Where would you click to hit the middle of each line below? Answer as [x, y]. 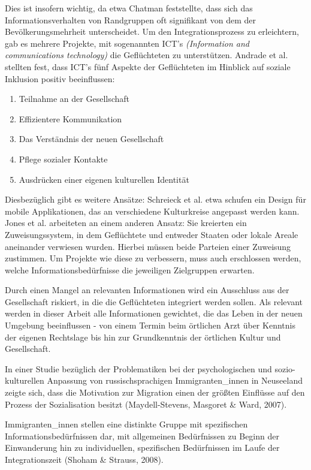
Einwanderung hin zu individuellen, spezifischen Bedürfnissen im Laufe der [142, 448]
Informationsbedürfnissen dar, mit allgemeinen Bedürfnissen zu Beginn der [142, 436]
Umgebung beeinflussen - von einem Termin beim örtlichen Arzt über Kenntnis [150, 325]
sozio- [285, 368]
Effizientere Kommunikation [70, 118]
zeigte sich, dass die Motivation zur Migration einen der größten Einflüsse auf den [155, 392]
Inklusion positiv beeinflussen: [60, 78]
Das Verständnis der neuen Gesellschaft [91, 139]
